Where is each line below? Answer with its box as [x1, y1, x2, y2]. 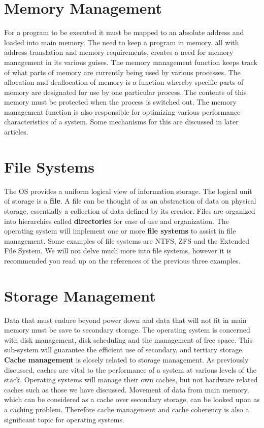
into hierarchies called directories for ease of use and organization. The [4, 215, 229, 226]
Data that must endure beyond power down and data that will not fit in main [4, 314, 247, 325]
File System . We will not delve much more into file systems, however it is [4, 245, 232, 256]
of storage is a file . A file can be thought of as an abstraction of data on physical [4, 195, 256, 206]
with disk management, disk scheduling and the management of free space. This [4, 334, 253, 345]
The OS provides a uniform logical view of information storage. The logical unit [4, 185, 252, 196]
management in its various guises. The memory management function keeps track [4, 56, 257, 67]
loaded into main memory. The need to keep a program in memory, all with [4, 37, 239, 47]
